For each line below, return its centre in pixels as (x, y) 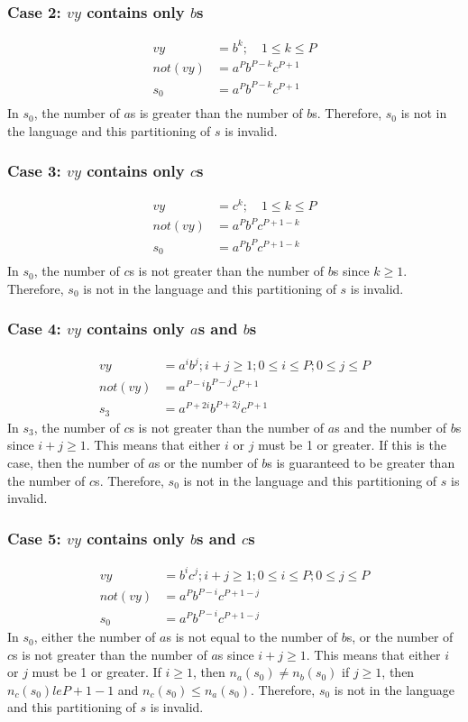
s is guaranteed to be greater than (361, 462)
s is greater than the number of (216, 113)
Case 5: (34, 538)
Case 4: (34, 329)
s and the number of (391, 427)
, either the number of (95, 637)
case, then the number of (76, 462)
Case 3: (34, 171)
